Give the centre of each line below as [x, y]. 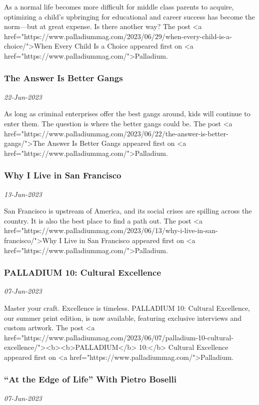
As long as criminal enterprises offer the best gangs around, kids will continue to [127, 114]
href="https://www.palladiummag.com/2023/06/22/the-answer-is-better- [116, 133]
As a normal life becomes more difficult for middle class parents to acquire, [119, 7]
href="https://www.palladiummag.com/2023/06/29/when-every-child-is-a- [118, 36]
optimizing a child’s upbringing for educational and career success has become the [129, 16]
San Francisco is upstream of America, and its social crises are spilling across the [128, 211]
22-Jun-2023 [23, 96]
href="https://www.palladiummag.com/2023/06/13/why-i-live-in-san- [111, 230]
